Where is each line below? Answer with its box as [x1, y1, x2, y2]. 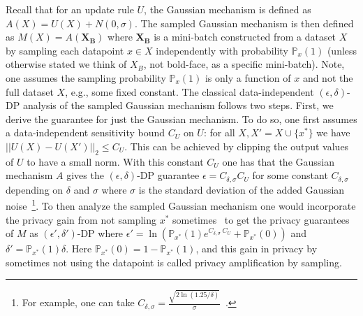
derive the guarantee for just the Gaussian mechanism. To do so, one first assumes [6, 111, 357, 126]
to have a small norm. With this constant [27, 154, 204, 168]
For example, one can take [22, 295, 135, 310]
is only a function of [205, 70, 291, 85]
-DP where [77, 226, 124, 240]
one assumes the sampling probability [6, 70, 166, 85]
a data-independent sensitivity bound [6, 125, 165, 140]
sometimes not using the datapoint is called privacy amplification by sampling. [6, 254, 342, 269]
